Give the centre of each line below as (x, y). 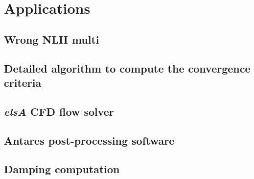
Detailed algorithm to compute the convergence (127, 68)
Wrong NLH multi (52, 39)
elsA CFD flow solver (59, 111)
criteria (23, 82)
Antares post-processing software (89, 140)
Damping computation (62, 169)
